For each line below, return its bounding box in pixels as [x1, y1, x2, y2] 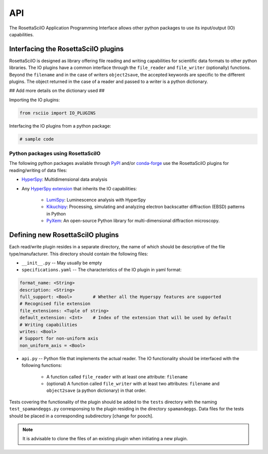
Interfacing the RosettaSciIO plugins [9, 45, 124, 53]
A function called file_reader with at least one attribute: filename [46, 374, 188, 379]
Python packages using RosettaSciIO [9, 150, 101, 157]
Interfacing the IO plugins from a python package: [9, 123, 111, 129]
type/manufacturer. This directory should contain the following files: [9, 251, 148, 257]
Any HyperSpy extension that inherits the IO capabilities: [21, 185, 137, 191]
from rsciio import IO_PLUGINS [19, 110, 96, 116]
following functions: [21, 363, 62, 369]
